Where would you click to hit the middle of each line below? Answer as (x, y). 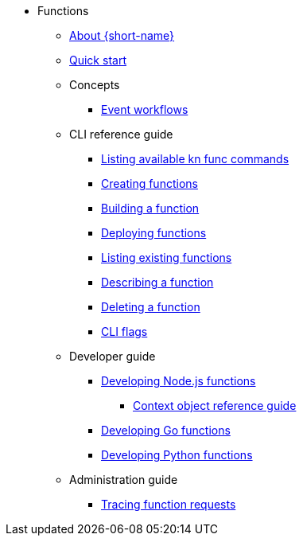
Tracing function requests (169, 504)
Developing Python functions (177, 455)
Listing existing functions (167, 257)
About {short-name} (122, 35)
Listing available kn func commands (195, 159)
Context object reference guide (215, 406)
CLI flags (124, 331)
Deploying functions (154, 233)
